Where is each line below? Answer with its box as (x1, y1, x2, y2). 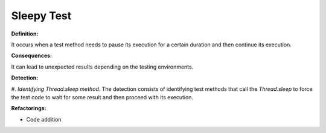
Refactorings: (11, 105, 46, 112)
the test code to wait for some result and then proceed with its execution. (11, 93, 193, 101)
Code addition (26, 116, 62, 123)
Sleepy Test (11, 9, 72, 22)
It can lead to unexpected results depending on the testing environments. (11, 63, 194, 70)
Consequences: (11, 52, 53, 60)
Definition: (11, 30, 39, 37)
